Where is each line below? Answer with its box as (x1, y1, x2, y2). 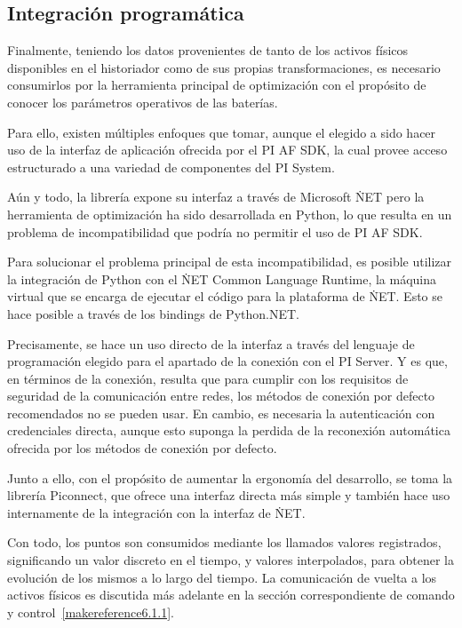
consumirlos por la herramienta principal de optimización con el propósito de (7, 76, 426, 94)
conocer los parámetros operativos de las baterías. (7, 92, 278, 111)
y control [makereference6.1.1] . (7, 602, 174, 621)
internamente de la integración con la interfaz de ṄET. (7, 503, 306, 521)
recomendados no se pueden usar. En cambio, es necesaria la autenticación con (7, 403, 435, 422)
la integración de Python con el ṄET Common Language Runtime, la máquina (7, 269, 437, 288)
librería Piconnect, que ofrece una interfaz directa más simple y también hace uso (7, 486, 450, 505)
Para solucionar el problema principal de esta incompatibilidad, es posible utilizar (7, 252, 452, 271)
